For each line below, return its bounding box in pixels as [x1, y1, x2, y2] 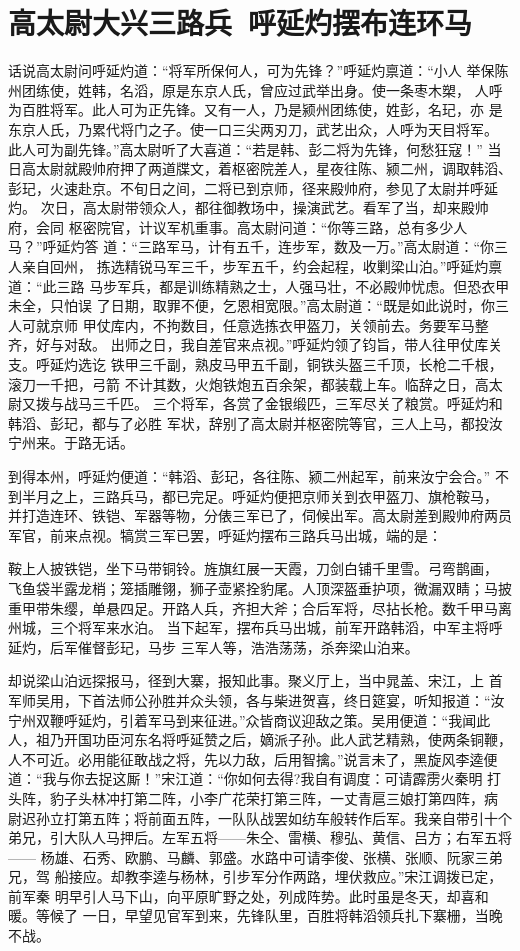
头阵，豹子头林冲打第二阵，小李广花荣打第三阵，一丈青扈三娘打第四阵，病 [8, 787, 498, 808]
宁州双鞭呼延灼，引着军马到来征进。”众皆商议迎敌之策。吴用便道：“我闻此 [8, 709, 491, 730]
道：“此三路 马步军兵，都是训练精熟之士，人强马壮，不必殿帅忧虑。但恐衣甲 [8, 275, 510, 296]
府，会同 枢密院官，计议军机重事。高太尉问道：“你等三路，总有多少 [8, 216, 454, 237]
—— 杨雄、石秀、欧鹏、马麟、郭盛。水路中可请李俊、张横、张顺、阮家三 [8, 846, 489, 867]
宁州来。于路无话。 [8, 432, 134, 453]
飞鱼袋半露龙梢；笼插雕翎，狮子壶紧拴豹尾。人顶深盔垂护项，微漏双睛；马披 [8, 577, 512, 598]
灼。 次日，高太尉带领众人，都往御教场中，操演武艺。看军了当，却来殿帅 [8, 197, 489, 218]
